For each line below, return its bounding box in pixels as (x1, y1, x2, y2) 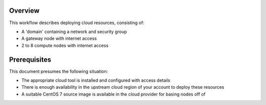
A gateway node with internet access (21, 35, 97, 41)
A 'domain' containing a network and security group (21, 29, 128, 35)
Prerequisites (9, 55, 51, 64)
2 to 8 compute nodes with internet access (21, 42, 108, 48)
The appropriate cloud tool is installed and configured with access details (21, 77, 170, 83)
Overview (9, 6, 40, 15)
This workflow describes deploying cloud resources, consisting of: (9, 20, 145, 26)
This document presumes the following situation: (9, 68, 108, 74)
